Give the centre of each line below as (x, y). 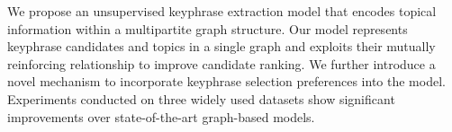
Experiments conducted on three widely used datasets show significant (201, 98)
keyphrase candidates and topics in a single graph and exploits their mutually (221, 46)
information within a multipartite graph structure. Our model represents (208, 28)
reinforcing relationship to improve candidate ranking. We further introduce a (221, 63)
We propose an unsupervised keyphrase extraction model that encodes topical (222, 11)
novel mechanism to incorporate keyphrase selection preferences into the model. (226, 81)
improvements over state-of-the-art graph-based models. (161, 116)
